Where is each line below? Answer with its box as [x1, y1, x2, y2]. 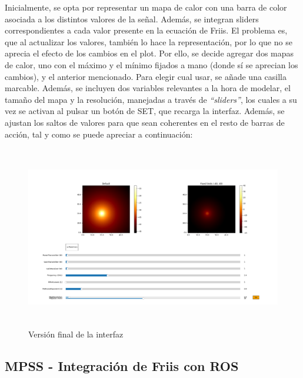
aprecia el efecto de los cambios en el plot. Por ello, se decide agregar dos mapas [5, 47, 294, 59]
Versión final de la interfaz [28, 328, 124, 340]
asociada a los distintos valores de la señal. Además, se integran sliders [5, 12, 259, 25]
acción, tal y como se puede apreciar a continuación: [5, 128, 193, 140]
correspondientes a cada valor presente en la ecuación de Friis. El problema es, [5, 24, 288, 36]
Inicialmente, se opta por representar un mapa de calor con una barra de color [5, 1, 287, 13]
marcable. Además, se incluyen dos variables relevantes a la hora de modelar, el [5, 82, 291, 94]
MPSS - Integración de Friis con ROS [5, 357, 239, 375]
